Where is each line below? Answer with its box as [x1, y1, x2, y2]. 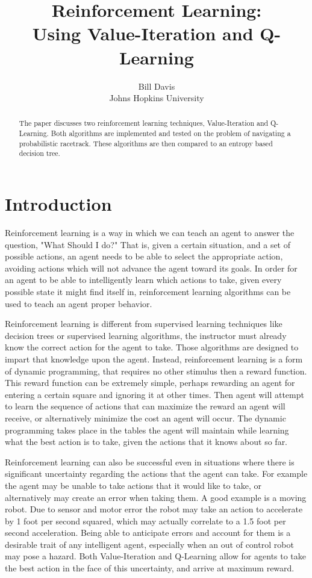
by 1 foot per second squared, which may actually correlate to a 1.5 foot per [5, 514, 286, 527]
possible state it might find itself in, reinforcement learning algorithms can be [5, 285, 291, 298]
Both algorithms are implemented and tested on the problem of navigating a [51, 128, 291, 138]
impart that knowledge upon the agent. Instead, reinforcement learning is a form [5, 352, 303, 365]
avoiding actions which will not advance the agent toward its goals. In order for [5, 261, 298, 274]
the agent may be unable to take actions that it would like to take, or [5, 479, 261, 491]
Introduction [5, 191, 112, 216]
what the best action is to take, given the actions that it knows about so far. [5, 435, 288, 448]
